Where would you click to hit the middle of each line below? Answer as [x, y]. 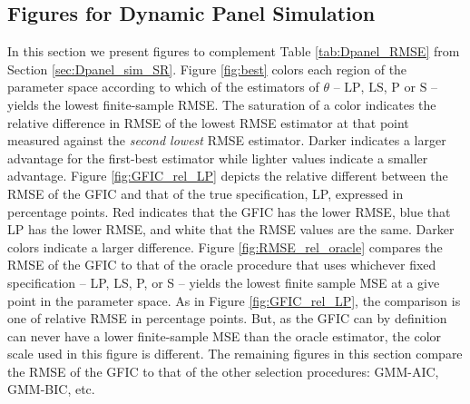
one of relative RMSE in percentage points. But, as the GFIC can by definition [227, 318]
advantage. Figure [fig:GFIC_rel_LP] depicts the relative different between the [228, 176]
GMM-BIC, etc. [51, 389]
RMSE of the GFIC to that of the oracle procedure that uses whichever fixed [222, 265]
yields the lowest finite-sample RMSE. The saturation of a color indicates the [222, 104]
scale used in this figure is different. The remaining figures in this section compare [235, 354]
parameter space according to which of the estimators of [163, 87]
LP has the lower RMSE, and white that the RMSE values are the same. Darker [231, 229]
